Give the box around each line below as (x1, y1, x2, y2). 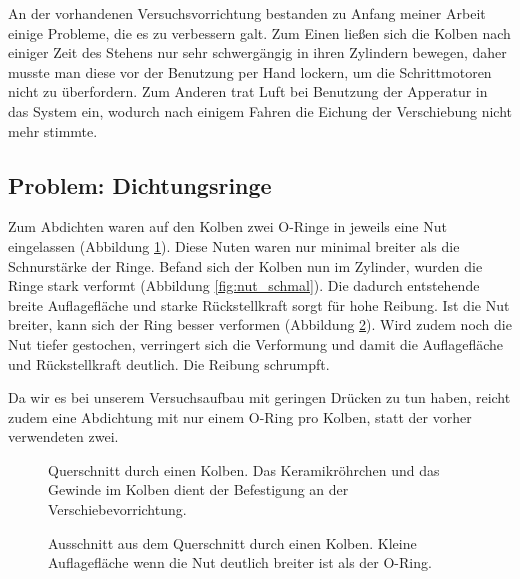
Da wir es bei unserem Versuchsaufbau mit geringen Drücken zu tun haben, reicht (8, 387, 511, 408)
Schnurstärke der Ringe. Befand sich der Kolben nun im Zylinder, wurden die (8, 255, 483, 276)
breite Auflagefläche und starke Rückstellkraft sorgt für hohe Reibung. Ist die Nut (8, 294, 510, 315)
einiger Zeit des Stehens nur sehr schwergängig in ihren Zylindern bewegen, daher (8, 42, 507, 63)
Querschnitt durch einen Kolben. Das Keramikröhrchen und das (48, 459, 440, 480)
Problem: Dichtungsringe (8, 169, 272, 200)
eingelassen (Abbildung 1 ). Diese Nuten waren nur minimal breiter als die (8, 235, 460, 256)
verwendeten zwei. (8, 426, 119, 447)
